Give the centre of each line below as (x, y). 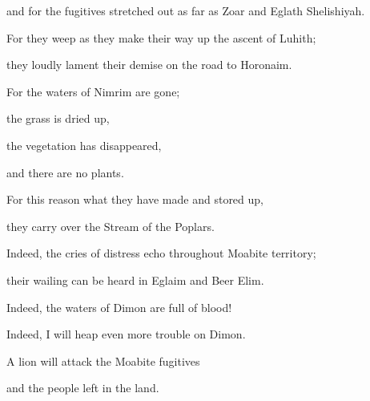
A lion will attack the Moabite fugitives (103, 360)
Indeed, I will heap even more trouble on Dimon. (126, 334)
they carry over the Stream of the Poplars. (111, 226)
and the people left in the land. (83, 388)
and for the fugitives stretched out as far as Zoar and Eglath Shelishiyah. (186, 10)
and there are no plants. (65, 172)
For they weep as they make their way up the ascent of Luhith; (161, 37)
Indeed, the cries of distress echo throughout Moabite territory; (161, 253)
